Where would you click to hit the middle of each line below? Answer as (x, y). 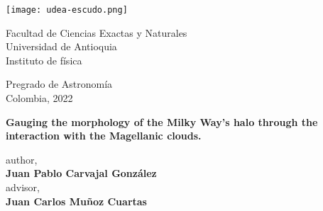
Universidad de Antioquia (61, 46)
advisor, (23, 187)
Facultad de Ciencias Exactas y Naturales (97, 32)
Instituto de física (44, 60)
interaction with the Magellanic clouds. (104, 136)
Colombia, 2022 (39, 98)
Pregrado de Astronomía (59, 84)
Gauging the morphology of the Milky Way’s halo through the (162, 121)
